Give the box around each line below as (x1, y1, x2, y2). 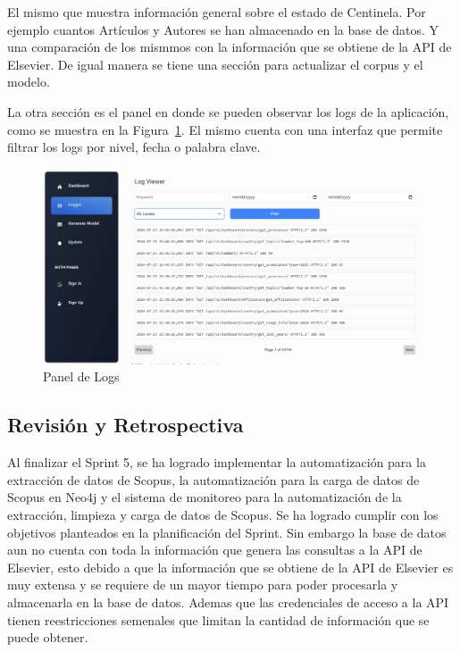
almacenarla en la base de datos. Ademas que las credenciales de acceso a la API (7, 592, 449, 611)
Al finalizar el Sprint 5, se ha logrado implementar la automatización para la (7, 453, 426, 472)
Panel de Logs (43, 367, 120, 386)
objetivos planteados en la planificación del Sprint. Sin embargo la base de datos (7, 522, 447, 541)
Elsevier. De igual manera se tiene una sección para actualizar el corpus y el (7, 54, 423, 73)
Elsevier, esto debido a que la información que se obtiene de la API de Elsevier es (7, 557, 454, 576)
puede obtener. (7, 628, 88, 647)
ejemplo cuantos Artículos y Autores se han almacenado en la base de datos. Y (7, 20, 439, 38)
